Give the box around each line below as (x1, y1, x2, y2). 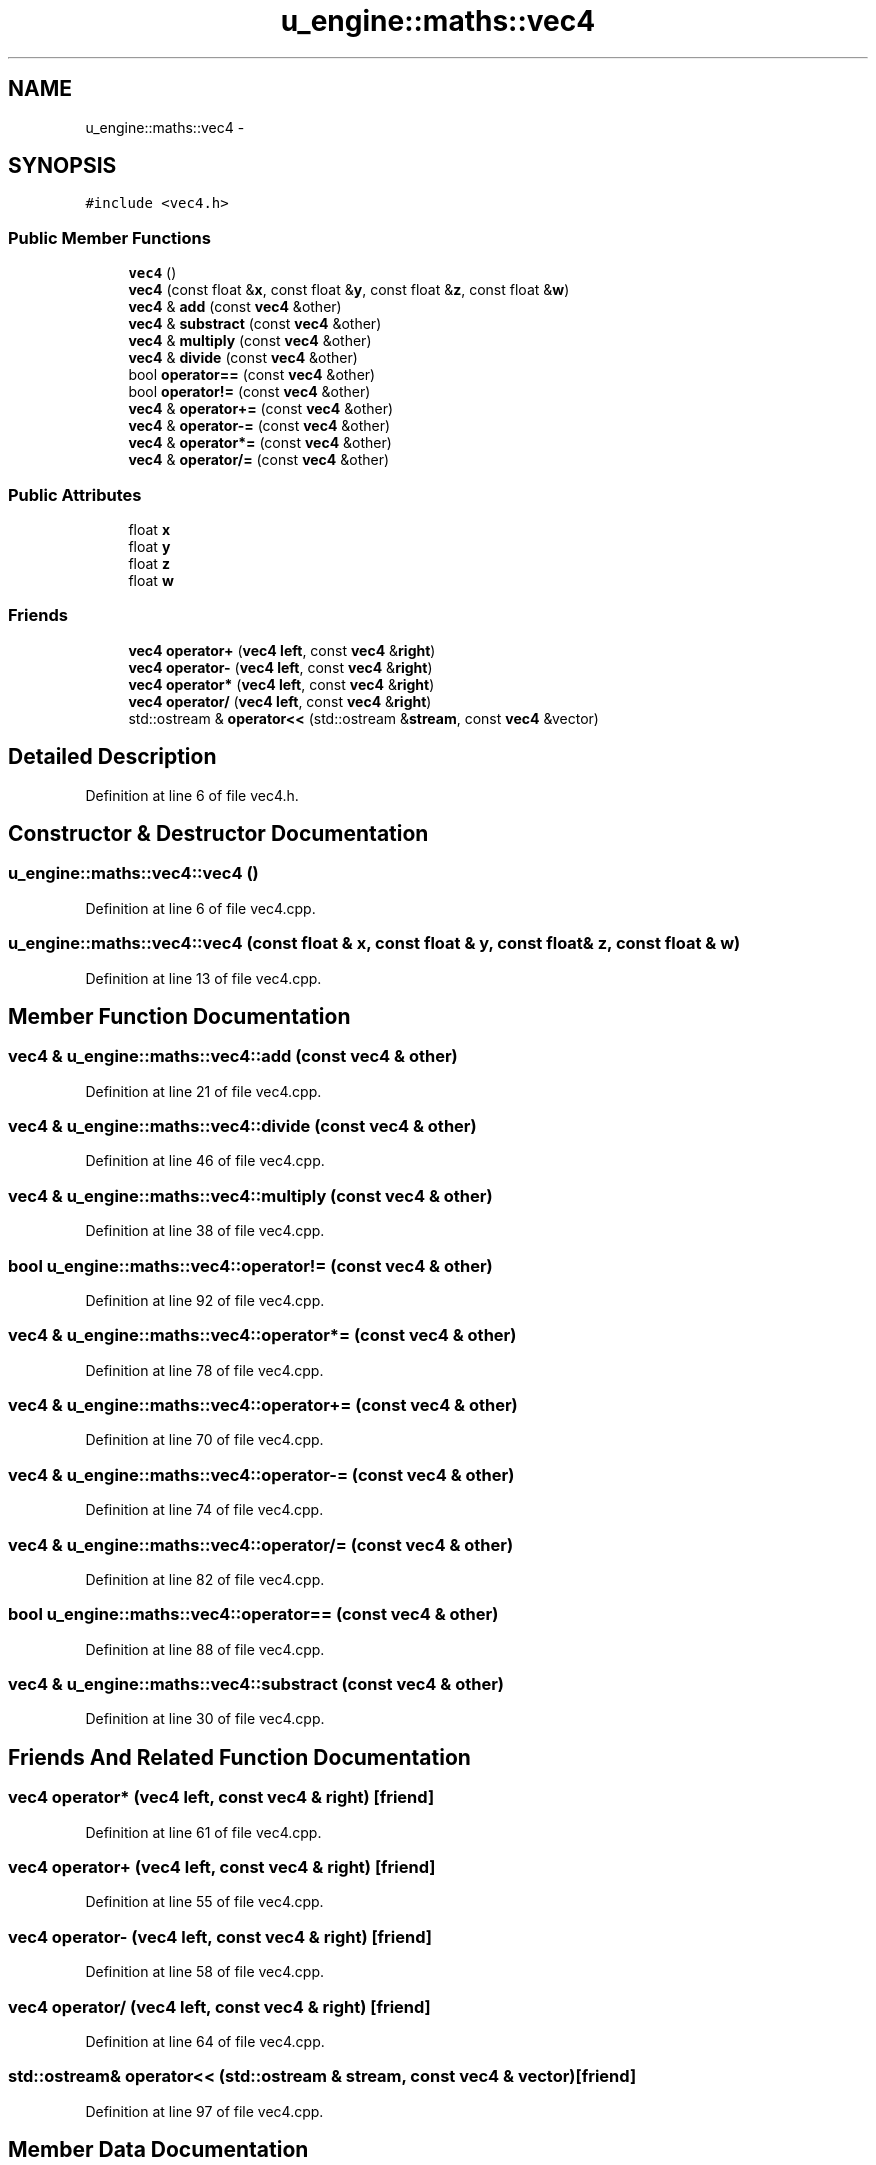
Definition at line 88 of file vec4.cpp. (85, 1640, 325, 1658)
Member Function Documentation (8, 1003, 351, 1029)
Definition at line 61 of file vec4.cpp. (85, 1823, 322, 1841)
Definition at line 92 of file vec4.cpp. (85, 1291, 325, 1309)
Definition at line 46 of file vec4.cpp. (85, 1152, 325, 1170)
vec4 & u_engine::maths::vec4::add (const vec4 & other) (8, 1046, 458, 1067)
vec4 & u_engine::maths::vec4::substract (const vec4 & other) (8, 1674, 504, 1695)
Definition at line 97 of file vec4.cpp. (85, 2102, 324, 2120)
